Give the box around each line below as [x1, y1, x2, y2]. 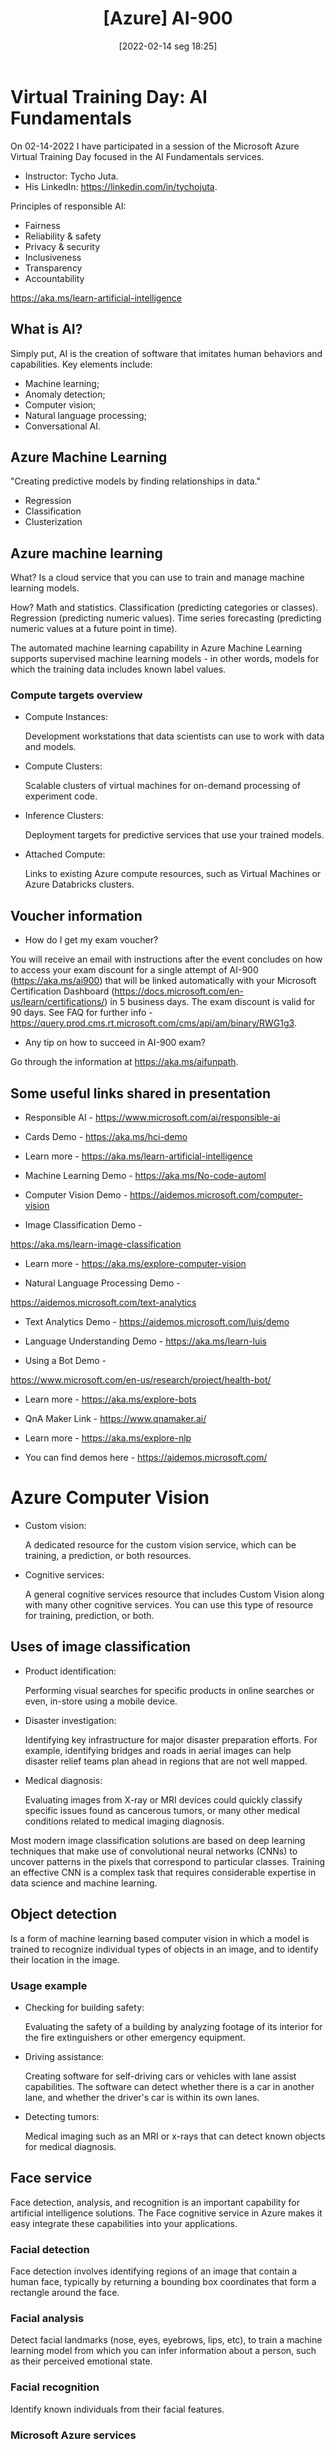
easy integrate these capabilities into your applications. [10, 2217, 238, 2229]
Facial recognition [10, 2380, 100, 2394]
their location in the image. [10, 1953, 120, 1966]
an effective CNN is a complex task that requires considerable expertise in [10, 1866, 317, 1878]
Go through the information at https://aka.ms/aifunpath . [10, 1056, 239, 1068]
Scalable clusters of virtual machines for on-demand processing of [24, 780, 302, 792]
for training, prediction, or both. [24, 1609, 155, 1621]
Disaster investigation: [24, 1714, 117, 1726]
